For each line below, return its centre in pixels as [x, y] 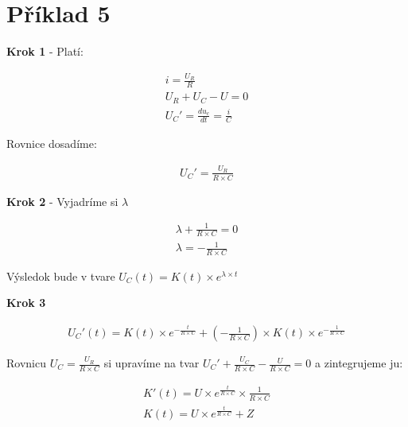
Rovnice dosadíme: [52, 144]
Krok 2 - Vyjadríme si [62, 201]
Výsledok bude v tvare [61, 276]
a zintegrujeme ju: [359, 363]
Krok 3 [26, 303]
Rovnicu [26, 363]
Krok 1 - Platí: [45, 51]
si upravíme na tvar [152, 363]
